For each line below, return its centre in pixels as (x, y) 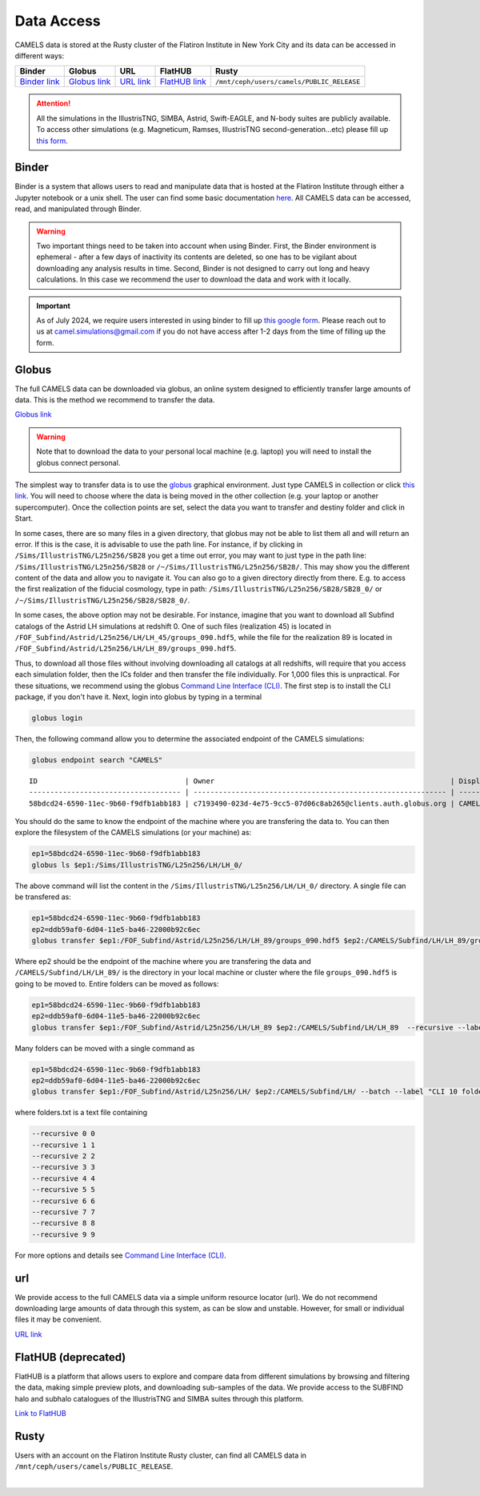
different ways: (39, 55)
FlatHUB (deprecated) (70, 1357)
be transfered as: (43, 897)
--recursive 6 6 (64, 1201)
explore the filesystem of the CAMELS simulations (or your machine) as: (133, 833)
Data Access (58, 21)
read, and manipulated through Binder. (78, 209)
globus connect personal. (78, 462)
